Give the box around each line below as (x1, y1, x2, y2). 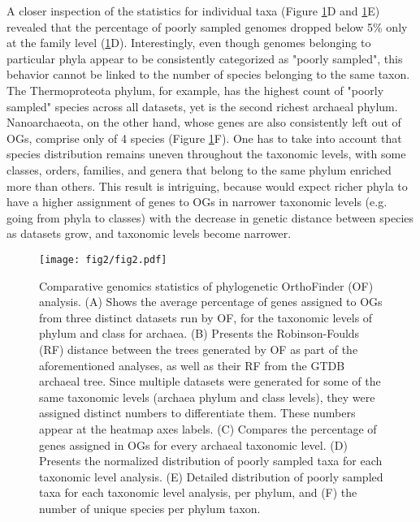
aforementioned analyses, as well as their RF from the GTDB (39, 356, 345, 373)
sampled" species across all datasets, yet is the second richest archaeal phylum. (6, 97, 398, 114)
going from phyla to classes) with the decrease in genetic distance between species (6, 209, 414, 226)
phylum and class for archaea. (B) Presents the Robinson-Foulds (39, 325, 360, 342)
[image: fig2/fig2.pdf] (39, 253, 167, 265)
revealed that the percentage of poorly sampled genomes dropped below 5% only (6, 18, 408, 35)
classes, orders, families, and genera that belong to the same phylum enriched (6, 161, 392, 178)
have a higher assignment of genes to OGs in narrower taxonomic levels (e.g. (6, 193, 388, 210)
